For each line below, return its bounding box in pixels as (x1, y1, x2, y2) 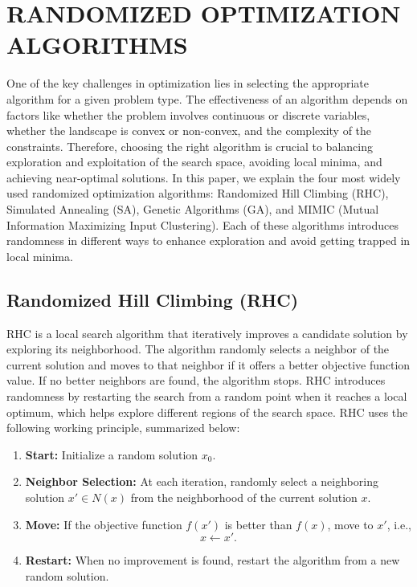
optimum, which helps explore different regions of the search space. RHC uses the (6, 403, 408, 420)
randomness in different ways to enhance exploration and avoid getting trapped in (6, 232, 411, 249)
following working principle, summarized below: (6, 419, 240, 436)
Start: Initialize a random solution (25, 446, 198, 463)
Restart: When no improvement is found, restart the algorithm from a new (25, 552, 400, 569)
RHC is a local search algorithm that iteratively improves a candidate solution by (6, 324, 408, 341)
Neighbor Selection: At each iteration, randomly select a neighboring (25, 473, 378, 490)
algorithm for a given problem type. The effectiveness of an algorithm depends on (6, 90, 408, 107)
